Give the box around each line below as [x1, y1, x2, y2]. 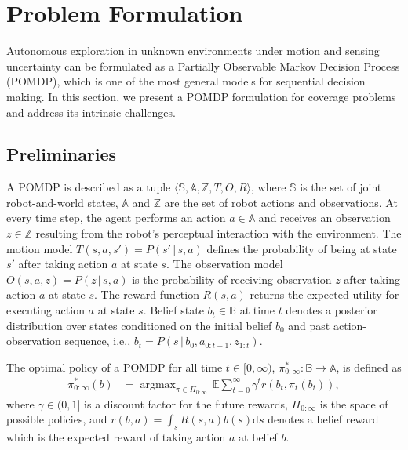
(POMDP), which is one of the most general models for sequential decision [6, 73, 366, 89]
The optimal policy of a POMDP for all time [6, 358, 223, 375]
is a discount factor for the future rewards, [84, 395, 288, 412]
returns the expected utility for [250, 286, 399, 303]
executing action [6, 302, 85, 318]
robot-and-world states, [6, 194, 118, 210]
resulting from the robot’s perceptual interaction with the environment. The [35, 225, 402, 241]
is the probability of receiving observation [132, 270, 332, 287]
